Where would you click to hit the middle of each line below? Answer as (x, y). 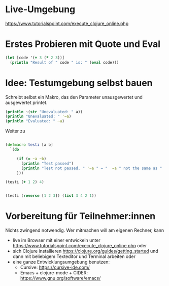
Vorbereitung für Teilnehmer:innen (80, 216)
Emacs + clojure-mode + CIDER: (54, 273)
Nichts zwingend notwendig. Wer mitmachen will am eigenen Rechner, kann (85, 230)
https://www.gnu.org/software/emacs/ (60, 278)
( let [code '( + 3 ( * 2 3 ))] (35, 58)
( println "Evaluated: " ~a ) (35, 121)
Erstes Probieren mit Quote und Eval (83, 44)
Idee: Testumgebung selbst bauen (79, 83)
